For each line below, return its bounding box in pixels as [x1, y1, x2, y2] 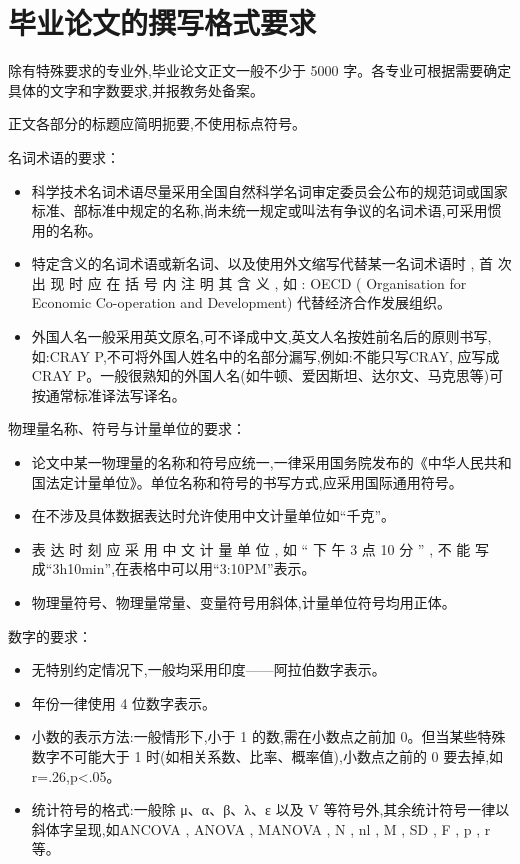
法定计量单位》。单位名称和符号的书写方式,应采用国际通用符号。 [45, 471, 463, 492]
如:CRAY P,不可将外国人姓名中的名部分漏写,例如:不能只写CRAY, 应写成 [31, 345, 500, 366]
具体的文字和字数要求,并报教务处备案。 [8, 79, 264, 100]
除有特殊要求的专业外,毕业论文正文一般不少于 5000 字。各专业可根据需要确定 [8, 60, 512, 81]
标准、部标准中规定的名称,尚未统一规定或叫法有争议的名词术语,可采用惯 [31, 200, 502, 221]
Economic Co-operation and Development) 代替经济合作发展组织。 [31, 292, 452, 313]
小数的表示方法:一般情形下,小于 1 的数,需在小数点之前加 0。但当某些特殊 [31, 726, 506, 747]
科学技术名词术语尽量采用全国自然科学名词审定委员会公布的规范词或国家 [31, 180, 508, 201]
